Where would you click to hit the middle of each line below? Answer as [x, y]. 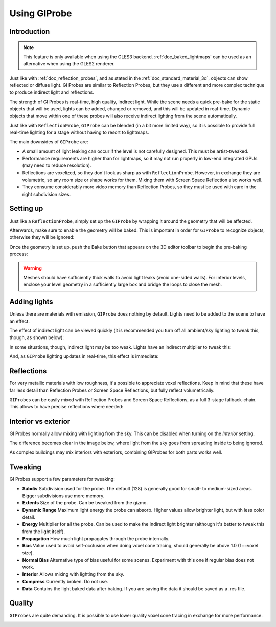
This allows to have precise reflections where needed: [66, 407]
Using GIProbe [41, 13]
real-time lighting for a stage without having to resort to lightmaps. [79, 132]
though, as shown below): [37, 337]
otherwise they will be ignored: [42, 237]
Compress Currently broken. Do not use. [65, 582]
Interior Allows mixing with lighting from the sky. [73, 574]
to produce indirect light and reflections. [52, 92]
